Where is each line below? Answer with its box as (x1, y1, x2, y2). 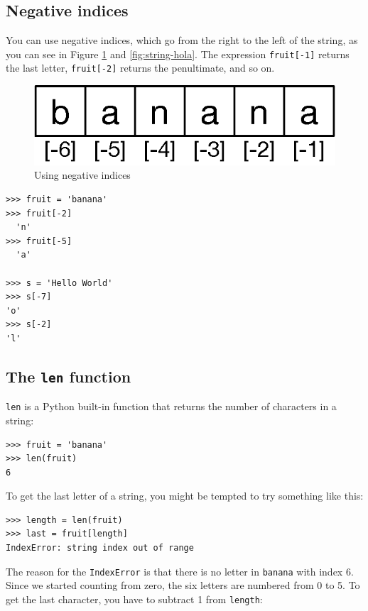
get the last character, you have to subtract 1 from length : (6, 591, 263, 606)
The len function (6, 365, 131, 387)
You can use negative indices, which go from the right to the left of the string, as (6, 33, 358, 48)
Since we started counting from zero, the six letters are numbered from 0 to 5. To (6, 578, 360, 593)
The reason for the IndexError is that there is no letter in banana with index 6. (6, 563, 354, 578)
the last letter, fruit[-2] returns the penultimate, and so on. (6, 60, 275, 75)
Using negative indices (34, 167, 131, 182)
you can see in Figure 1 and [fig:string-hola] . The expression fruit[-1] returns (6, 46, 350, 61)
